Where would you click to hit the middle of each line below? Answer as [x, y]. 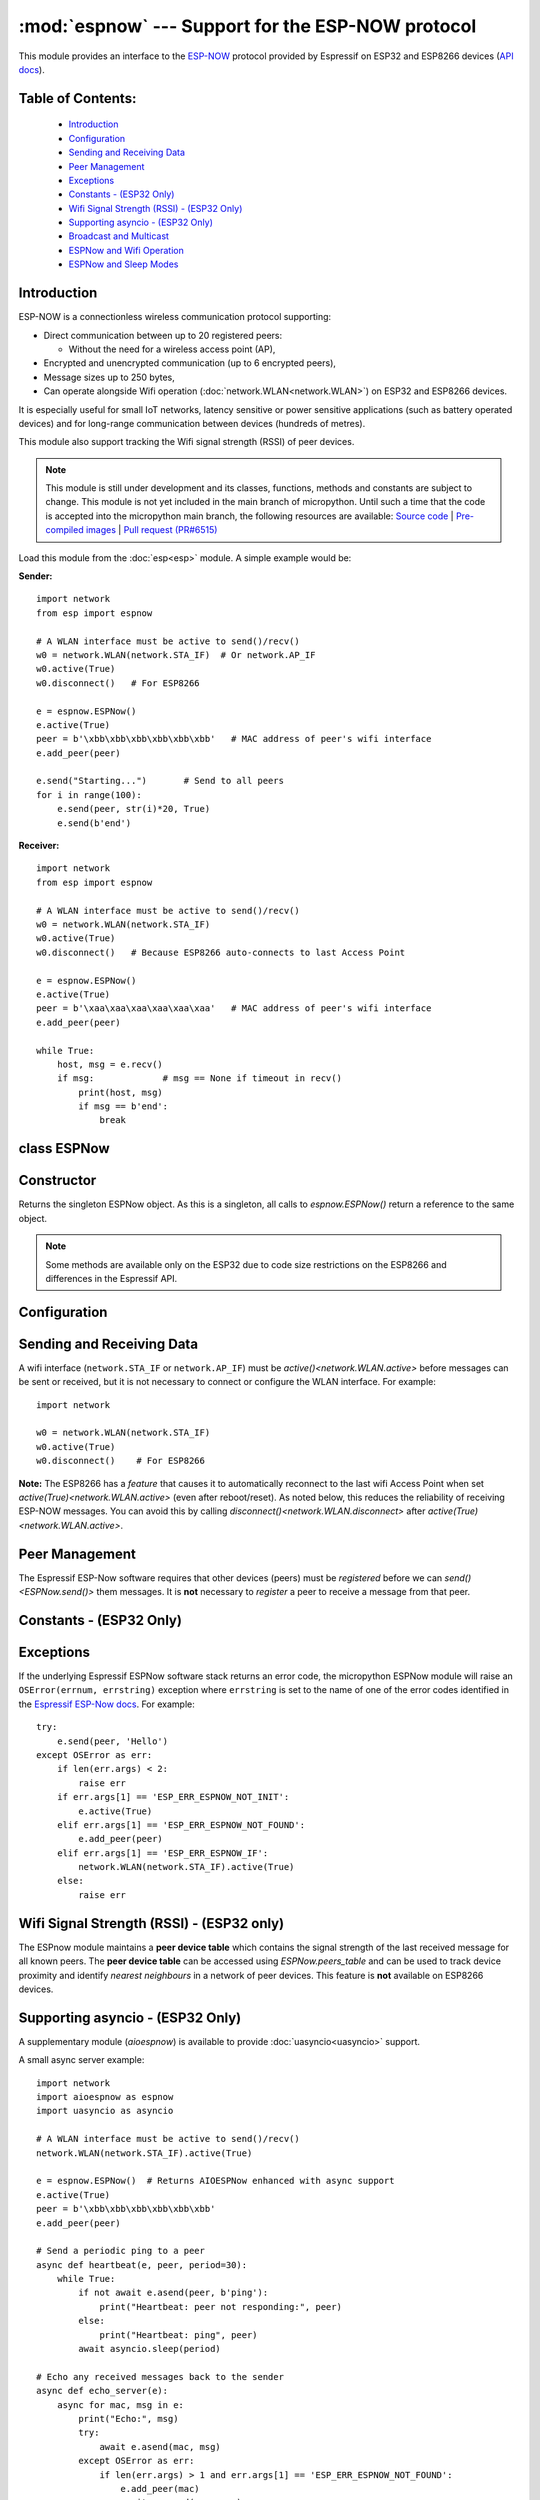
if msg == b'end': [123, 1106]
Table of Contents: [77, 98]
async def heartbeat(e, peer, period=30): [142, 2264]
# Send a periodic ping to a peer [120, 2251]
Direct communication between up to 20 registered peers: [163, 335]
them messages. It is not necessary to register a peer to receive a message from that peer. [283, 1592]
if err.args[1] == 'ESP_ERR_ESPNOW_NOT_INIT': [173, 1797]
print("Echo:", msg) [128, 2418]
